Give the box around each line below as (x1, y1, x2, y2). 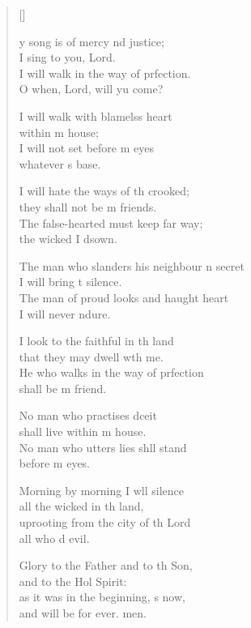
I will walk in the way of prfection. (19, 64, 191, 81)
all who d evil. (19, 529, 90, 546)
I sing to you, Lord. (19, 49, 116, 66)
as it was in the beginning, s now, (19, 588, 185, 605)
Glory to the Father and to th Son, (19, 557, 193, 574)
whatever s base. (19, 155, 101, 172)
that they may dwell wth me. (19, 348, 164, 365)
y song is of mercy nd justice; (19, 32, 164, 49)
